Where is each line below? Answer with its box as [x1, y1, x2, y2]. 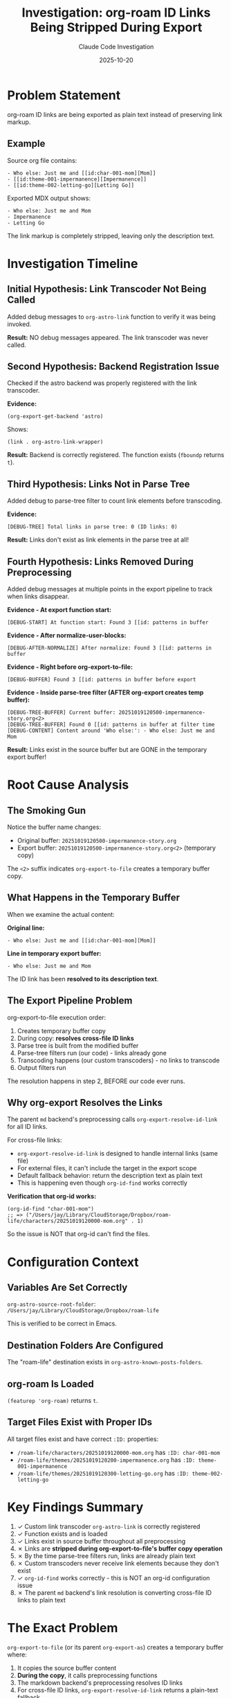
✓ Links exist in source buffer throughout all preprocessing [17, 1537, 186, 1545]
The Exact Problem [7, 1620, 118, 1636]
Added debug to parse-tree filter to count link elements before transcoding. [7, 497, 223, 505]
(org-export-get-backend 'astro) [7, 413, 104, 420]
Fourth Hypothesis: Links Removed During [7, 555, 194, 567]
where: [7, 1650, 28, 1659]
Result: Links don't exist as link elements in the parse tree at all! [7, 535, 189, 544]
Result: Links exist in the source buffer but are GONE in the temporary [7, 745, 207, 753]
